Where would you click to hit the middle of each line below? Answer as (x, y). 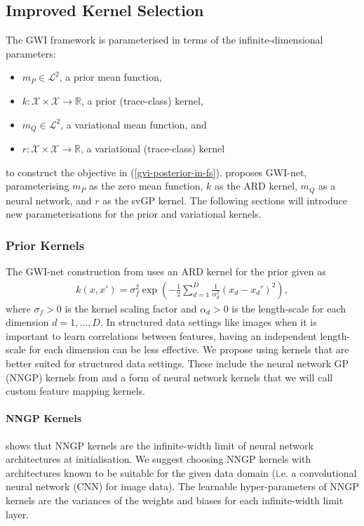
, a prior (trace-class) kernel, (142, 100)
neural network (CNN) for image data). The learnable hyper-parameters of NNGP (182, 486)
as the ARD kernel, (256, 186)
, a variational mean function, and (134, 124)
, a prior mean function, (110, 77)
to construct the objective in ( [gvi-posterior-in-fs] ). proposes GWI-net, (156, 172)
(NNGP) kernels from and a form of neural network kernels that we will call (169, 377)
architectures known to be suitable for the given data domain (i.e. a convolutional (181, 472)
